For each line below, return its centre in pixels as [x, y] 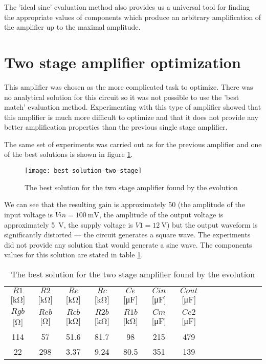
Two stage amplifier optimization [123, 62]
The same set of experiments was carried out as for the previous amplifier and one [133, 144]
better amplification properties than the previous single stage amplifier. [116, 127]
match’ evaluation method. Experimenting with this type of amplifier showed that [133, 107]
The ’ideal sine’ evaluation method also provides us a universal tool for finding [127, 7]
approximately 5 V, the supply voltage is [69, 224]
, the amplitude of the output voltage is [161, 214]
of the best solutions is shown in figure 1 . [69, 154]
